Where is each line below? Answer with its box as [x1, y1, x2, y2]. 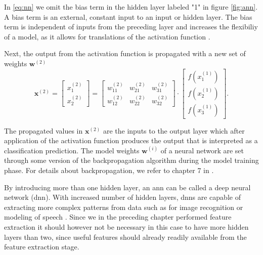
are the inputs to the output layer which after [103, 125, 245, 136]
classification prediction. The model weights [4, 145, 140, 155]
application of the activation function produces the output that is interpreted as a [4, 135, 258, 146]
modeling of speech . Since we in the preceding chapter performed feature [4, 211, 232, 222]
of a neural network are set [160, 145, 244, 155]
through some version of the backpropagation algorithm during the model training [4, 155, 259, 165]
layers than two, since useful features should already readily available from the [4, 231, 247, 242]
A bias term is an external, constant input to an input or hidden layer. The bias [4, 11, 252, 22]
